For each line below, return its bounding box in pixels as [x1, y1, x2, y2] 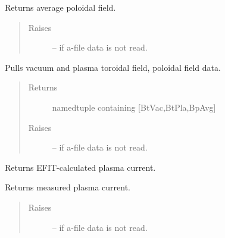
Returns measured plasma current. [5, 181, 130, 193]
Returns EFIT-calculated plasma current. [5, 161, 156, 173]
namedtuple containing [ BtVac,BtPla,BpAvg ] [52, 101, 216, 113]
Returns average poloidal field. [5, 1, 116, 13]
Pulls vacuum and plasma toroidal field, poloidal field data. [5, 61, 221, 73]
